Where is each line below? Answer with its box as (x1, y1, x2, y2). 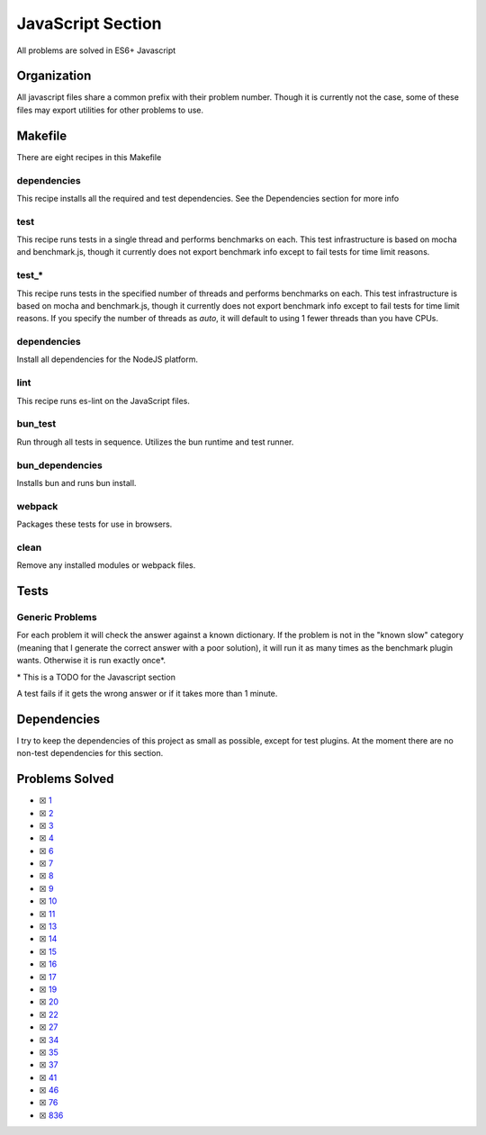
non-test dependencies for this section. (16, 748, 164, 759)
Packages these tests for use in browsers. (16, 518, 173, 530)
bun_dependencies (16, 459, 103, 472)
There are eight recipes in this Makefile (16, 151, 162, 162)
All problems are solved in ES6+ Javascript (16, 45, 176, 56)
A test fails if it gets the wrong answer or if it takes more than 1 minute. (16, 688, 278, 698)
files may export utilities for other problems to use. (16, 104, 204, 115)
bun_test (16, 418, 57, 430)
